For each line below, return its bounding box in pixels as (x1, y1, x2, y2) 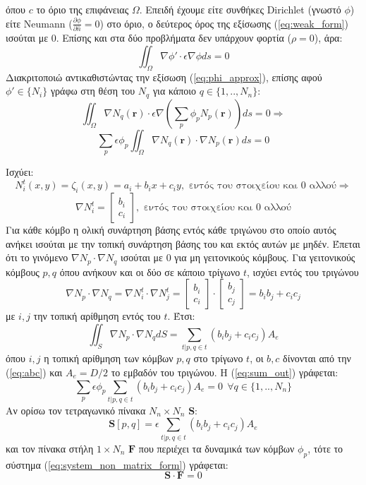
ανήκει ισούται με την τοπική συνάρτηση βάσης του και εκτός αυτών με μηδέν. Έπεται (6, 236, 360, 251)
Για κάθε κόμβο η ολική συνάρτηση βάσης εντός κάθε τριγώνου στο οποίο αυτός (6, 222, 336, 237)
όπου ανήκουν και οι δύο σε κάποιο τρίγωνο (59, 264, 240, 279)
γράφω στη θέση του (50, 83, 135, 98)
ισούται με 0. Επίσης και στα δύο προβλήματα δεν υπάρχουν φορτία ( (6, 30, 291, 45)
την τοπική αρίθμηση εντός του (33, 309, 161, 323)
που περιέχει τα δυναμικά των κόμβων (138, 441, 295, 455)
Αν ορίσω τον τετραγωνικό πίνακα (6, 402, 146, 417)
